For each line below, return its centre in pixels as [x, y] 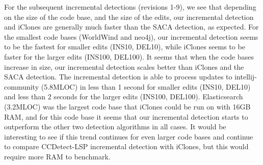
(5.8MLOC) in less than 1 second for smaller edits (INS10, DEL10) [146, 86]
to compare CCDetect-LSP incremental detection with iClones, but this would [126, 146]
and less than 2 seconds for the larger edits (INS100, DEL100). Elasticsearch [124, 97]
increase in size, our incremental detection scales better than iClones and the [124, 66]
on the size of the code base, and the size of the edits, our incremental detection [129, 17]
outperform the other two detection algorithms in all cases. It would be [115, 127]
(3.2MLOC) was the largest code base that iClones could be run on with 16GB [127, 106]
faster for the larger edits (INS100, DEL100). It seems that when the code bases [129, 56]
